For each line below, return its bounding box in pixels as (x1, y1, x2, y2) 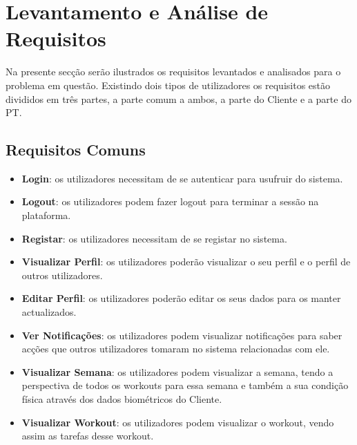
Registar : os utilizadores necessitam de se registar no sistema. (21, 231, 287, 245)
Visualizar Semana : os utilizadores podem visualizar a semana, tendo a (21, 364, 334, 379)
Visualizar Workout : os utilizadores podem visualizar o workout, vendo (21, 415, 334, 429)
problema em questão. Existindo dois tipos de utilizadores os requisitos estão (6, 77, 330, 92)
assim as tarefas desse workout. (21, 428, 154, 443)
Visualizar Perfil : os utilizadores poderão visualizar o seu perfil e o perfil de (21, 254, 351, 269)
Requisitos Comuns (6, 139, 146, 160)
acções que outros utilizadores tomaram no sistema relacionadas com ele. (21, 341, 330, 356)
